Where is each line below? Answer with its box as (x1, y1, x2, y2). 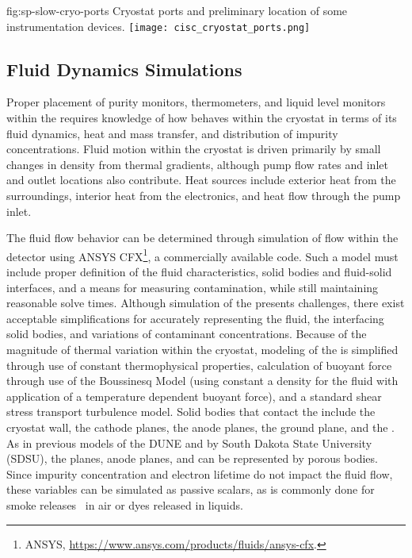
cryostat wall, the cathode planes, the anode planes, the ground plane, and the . (6, 418, 395, 435)
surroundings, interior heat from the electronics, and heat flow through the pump (6, 187, 401, 204)
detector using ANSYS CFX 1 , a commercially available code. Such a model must (6, 245, 399, 264)
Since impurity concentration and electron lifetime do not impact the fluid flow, (6, 465, 393, 482)
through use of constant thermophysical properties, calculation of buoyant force (6, 356, 392, 373)
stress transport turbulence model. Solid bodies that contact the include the (6, 403, 376, 420)
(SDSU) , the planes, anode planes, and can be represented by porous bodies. (6, 450, 378, 467)
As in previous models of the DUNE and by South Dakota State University (6, 434, 372, 451)
